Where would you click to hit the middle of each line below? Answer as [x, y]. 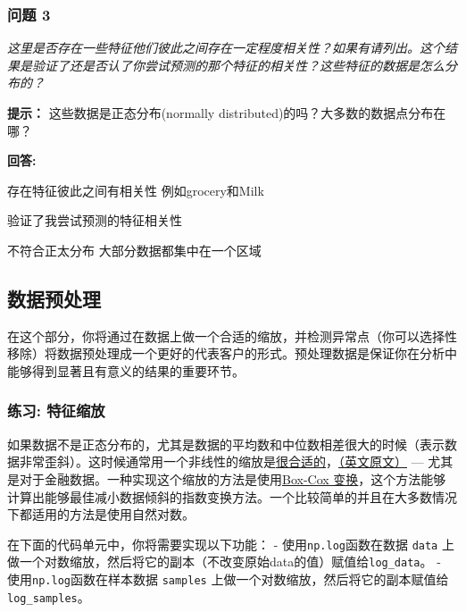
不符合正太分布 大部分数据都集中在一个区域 [134, 250]
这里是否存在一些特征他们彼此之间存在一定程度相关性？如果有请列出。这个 [226, 48]
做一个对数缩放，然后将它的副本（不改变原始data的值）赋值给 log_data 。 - [224, 562]
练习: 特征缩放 [56, 411]
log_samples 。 [49, 596]
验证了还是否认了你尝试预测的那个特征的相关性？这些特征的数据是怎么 [238, 65]
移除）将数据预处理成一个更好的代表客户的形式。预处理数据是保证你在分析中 [232, 353]
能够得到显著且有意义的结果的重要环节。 [126, 370]
